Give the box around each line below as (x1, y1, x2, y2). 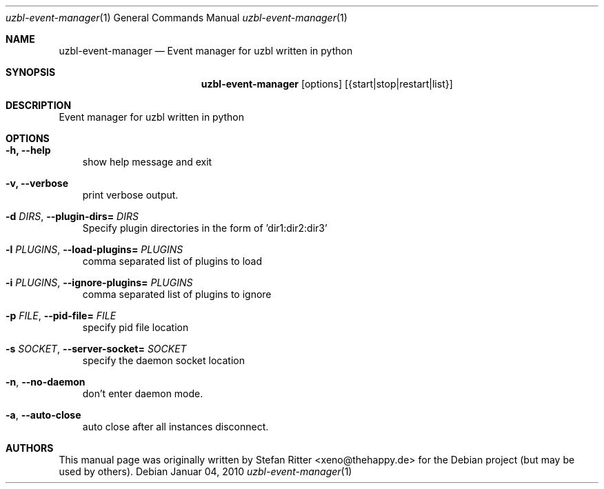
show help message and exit (82, 156, 212, 168)
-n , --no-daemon (6, 376, 85, 388)
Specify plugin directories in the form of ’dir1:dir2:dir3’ (82, 222, 328, 234)
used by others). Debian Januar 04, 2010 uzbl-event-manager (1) (59, 466, 352, 477)
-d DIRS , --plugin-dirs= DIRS (6, 210, 139, 222)
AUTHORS (6, 442, 54, 454)
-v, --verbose (6, 177, 69, 189)
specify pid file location (82, 321, 189, 333)
